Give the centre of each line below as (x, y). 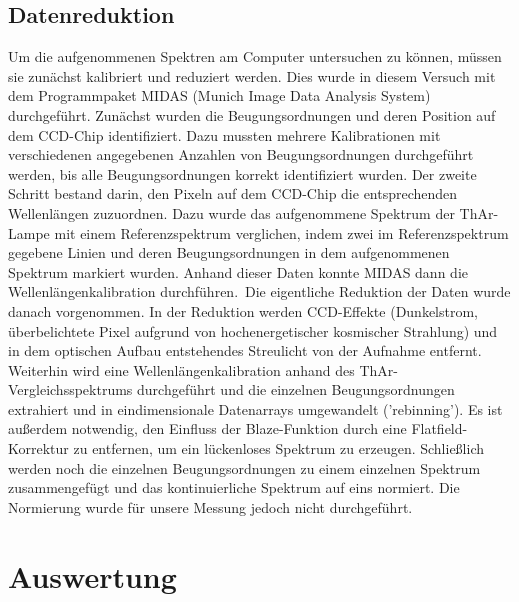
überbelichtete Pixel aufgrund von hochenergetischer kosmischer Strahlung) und (253, 330)
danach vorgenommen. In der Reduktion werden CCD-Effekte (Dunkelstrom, (243, 310)
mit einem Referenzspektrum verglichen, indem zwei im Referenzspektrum (281, 232)
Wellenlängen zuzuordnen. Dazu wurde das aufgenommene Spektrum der (231, 212)
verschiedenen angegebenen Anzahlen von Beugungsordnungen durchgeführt (241, 154)
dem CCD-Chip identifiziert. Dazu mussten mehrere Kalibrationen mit (224, 134)
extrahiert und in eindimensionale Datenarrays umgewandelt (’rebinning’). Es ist (255, 408)
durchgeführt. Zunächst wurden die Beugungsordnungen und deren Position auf (252, 114)
